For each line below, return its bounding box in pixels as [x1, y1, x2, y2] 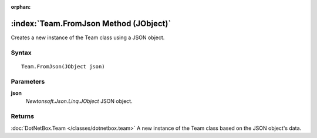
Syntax [11, 49, 32, 57]
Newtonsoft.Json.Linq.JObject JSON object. [25, 98, 133, 105]
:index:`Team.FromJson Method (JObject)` [11, 18, 171, 29]
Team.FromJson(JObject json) [21, 63, 105, 70]
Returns [11, 112, 35, 120]
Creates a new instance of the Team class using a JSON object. [11, 34, 165, 41]
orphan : [11, 4, 31, 10]
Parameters [11, 77, 45, 85]
